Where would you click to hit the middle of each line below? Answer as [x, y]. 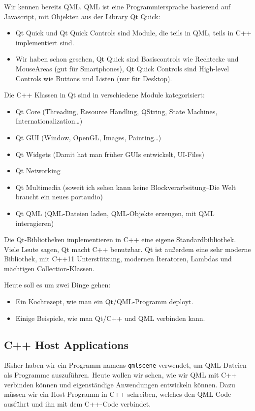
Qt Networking [38, 171]
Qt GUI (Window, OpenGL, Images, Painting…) [88, 137]
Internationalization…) [49, 121]
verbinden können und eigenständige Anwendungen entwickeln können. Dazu [120, 384]
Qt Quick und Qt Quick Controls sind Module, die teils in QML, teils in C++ [133, 33]
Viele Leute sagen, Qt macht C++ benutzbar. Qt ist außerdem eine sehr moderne [127, 249]
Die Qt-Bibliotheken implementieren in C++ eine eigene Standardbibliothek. [120, 239]
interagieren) [35, 223]
